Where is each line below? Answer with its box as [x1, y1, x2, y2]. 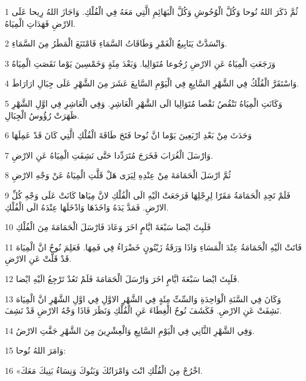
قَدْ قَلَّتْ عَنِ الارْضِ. [5, 252, 72, 265]
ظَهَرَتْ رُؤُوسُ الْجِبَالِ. [5, 109, 79, 121]
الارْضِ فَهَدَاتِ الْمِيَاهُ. [5, 17, 76, 29]
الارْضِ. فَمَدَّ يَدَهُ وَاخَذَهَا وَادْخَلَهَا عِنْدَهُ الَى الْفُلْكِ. [5, 200, 169, 213]
